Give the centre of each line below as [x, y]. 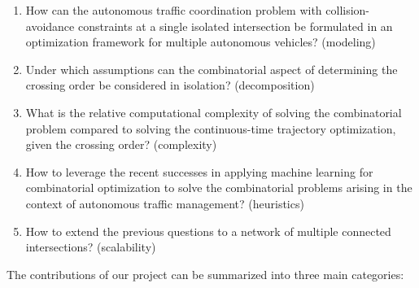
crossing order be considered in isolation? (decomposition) [170, 85]
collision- [348, 10]
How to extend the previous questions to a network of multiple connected [208, 231]
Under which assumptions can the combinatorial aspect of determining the [212, 69]
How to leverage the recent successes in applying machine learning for [199, 171]
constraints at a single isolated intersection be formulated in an [235, 26]
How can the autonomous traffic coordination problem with [174, 10]
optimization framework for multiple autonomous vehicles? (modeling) [201, 42]
